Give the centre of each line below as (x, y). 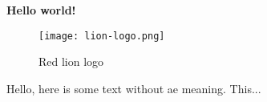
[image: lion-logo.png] (102, 36)
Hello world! (41, 10)
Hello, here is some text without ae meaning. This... (134, 88)
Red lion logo (71, 61)
